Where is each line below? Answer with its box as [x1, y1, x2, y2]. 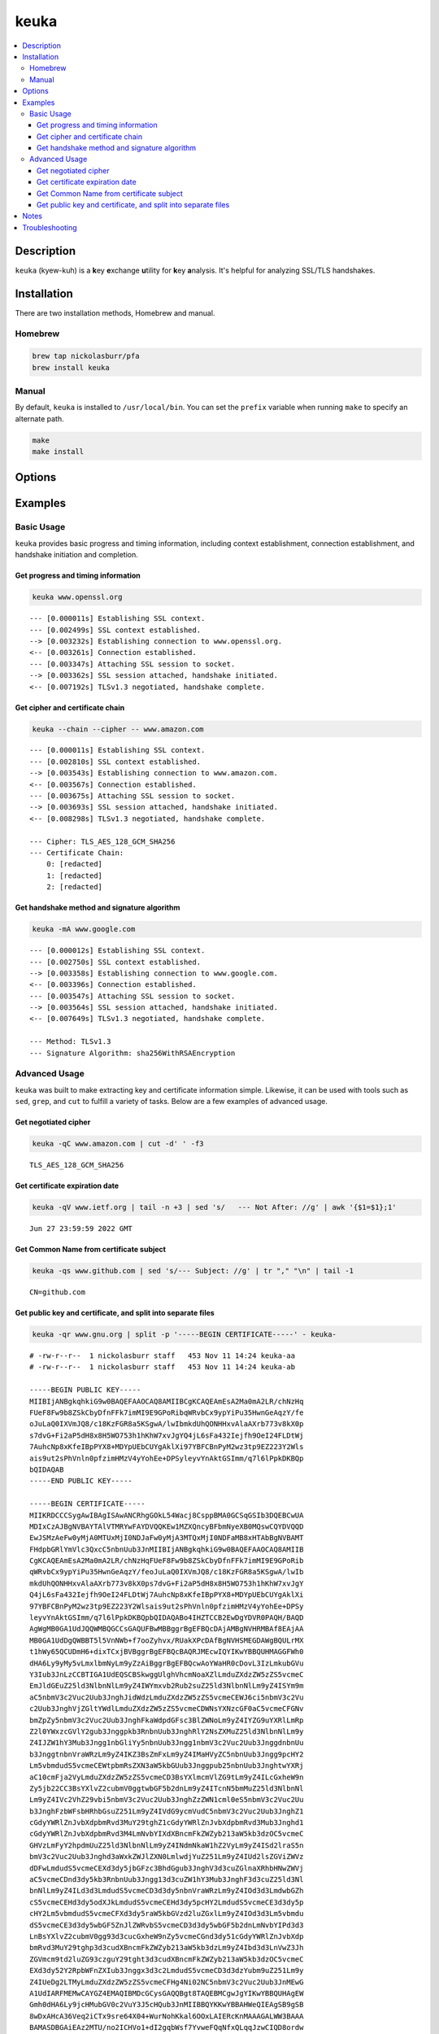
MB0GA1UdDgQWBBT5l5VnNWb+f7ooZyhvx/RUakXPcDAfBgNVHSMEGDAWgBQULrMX [29, 1635, 304, 1645]
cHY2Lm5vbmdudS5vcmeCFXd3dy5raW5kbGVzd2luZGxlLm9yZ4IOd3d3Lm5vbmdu [29, 1909, 304, 1918]
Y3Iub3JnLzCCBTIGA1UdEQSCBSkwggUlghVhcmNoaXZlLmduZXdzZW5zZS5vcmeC [29, 1670, 304, 1679]
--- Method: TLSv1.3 [29, 1037, 111, 1046]
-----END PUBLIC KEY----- [29, 1477, 133, 1486]
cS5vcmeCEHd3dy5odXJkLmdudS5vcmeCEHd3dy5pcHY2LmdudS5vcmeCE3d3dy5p [29, 1897, 304, 1907]
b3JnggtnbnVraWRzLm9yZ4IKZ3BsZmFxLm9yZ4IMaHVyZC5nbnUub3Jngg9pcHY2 [29, 1749, 304, 1759]
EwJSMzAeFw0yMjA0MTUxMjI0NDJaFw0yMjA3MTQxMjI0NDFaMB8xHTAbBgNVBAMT [29, 1534, 304, 1543]
